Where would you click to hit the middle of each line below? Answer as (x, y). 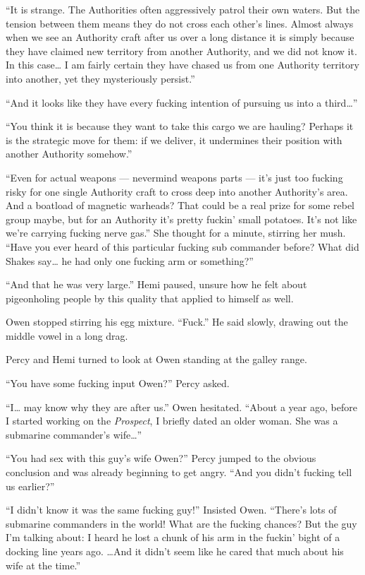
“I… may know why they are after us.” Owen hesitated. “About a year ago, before (181, 407)
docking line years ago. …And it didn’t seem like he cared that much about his (175, 551)
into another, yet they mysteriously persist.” (100, 78)
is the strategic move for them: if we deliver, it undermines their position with (174, 140)
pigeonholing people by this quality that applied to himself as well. (150, 298)
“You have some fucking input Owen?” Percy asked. (118, 383)
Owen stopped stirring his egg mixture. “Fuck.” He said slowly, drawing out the (177, 322)
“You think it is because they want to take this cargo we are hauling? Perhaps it (180, 126)
